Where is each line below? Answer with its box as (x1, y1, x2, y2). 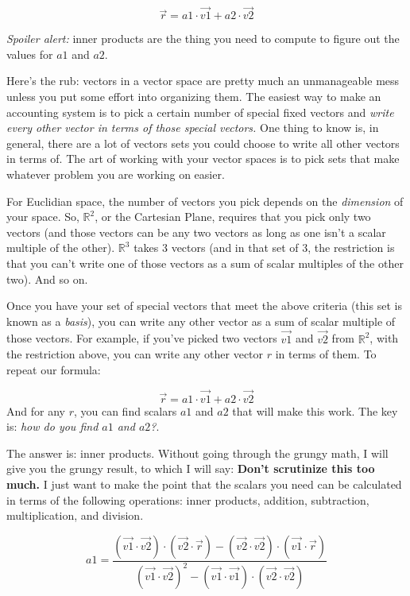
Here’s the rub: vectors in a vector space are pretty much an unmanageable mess (6, 72, 400, 89)
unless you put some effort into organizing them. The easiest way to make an (6, 88, 381, 104)
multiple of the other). (6, 239, 115, 256)
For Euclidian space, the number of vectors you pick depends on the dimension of (6, 192, 404, 209)
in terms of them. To (275, 346, 377, 362)
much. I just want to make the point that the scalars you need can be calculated (6, 475, 402, 492)
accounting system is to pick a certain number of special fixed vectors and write (6, 103, 394, 120)
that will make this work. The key (232, 402, 398, 419)
